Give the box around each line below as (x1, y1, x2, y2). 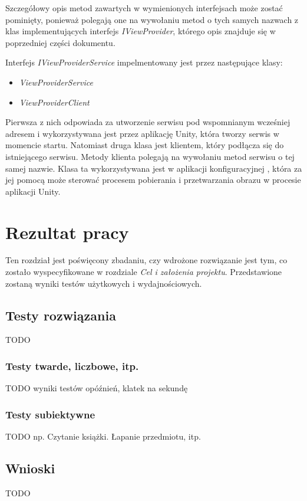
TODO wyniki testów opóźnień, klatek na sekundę (5, 382, 188, 394)
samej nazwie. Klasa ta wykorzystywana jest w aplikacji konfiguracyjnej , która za (5, 162, 302, 174)
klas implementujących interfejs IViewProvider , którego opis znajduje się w (5, 25, 276, 37)
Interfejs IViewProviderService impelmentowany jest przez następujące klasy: (5, 56, 283, 68)
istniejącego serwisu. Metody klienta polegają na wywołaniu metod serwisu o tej (5, 150, 295, 162)
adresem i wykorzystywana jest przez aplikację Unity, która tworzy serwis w (5, 127, 279, 139)
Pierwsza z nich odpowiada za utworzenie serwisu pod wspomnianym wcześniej (5, 116, 291, 128)
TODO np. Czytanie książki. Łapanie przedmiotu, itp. (5, 430, 201, 443)
